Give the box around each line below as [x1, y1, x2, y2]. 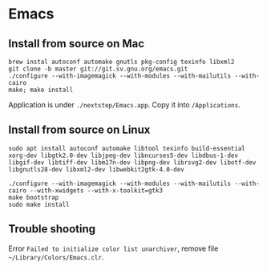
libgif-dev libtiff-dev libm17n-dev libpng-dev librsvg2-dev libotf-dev [8, 158, 257, 167]
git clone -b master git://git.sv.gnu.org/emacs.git [8, 65, 188, 73]
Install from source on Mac [8, 37, 145, 50]
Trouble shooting [8, 222, 96, 236]
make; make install [8, 86, 74, 94]
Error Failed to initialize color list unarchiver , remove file [8, 244, 219, 253]
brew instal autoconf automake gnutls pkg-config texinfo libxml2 [8, 58, 235, 66]
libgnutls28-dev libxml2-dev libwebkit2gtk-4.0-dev [8, 165, 184, 173]
